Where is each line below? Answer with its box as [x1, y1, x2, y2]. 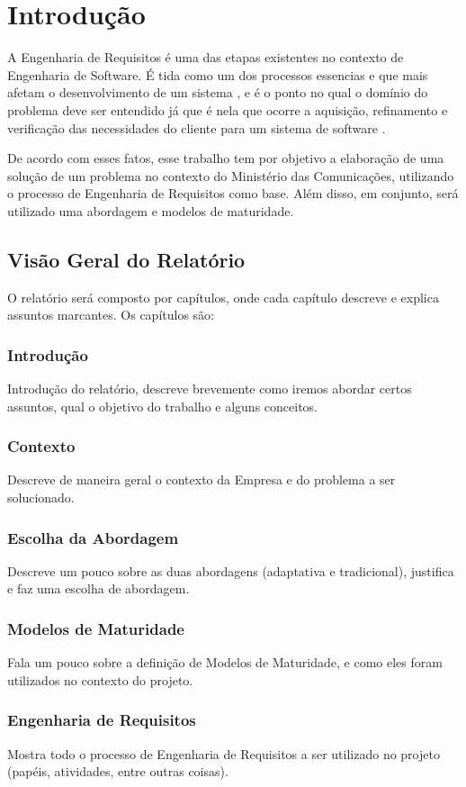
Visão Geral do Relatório [7, 245, 246, 273]
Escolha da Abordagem [7, 526, 179, 548]
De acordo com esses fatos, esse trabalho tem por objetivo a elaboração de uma [7, 149, 444, 167]
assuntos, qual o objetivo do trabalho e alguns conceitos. [7, 396, 318, 415]
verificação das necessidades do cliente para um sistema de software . [7, 118, 386, 137]
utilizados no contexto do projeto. [7, 670, 193, 689]
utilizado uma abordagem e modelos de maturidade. [7, 201, 294, 220]
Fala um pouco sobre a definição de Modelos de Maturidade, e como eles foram [7, 653, 443, 672]
